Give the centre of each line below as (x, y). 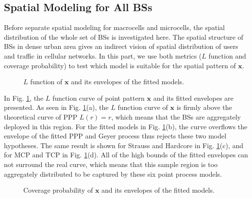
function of (46, 82)
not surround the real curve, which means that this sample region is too (111, 164)
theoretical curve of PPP (41, 116)
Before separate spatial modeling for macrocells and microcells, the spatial (114, 27)
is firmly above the (204, 107)
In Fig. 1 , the (24, 98)
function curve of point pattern (98, 98)
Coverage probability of (58, 190)
